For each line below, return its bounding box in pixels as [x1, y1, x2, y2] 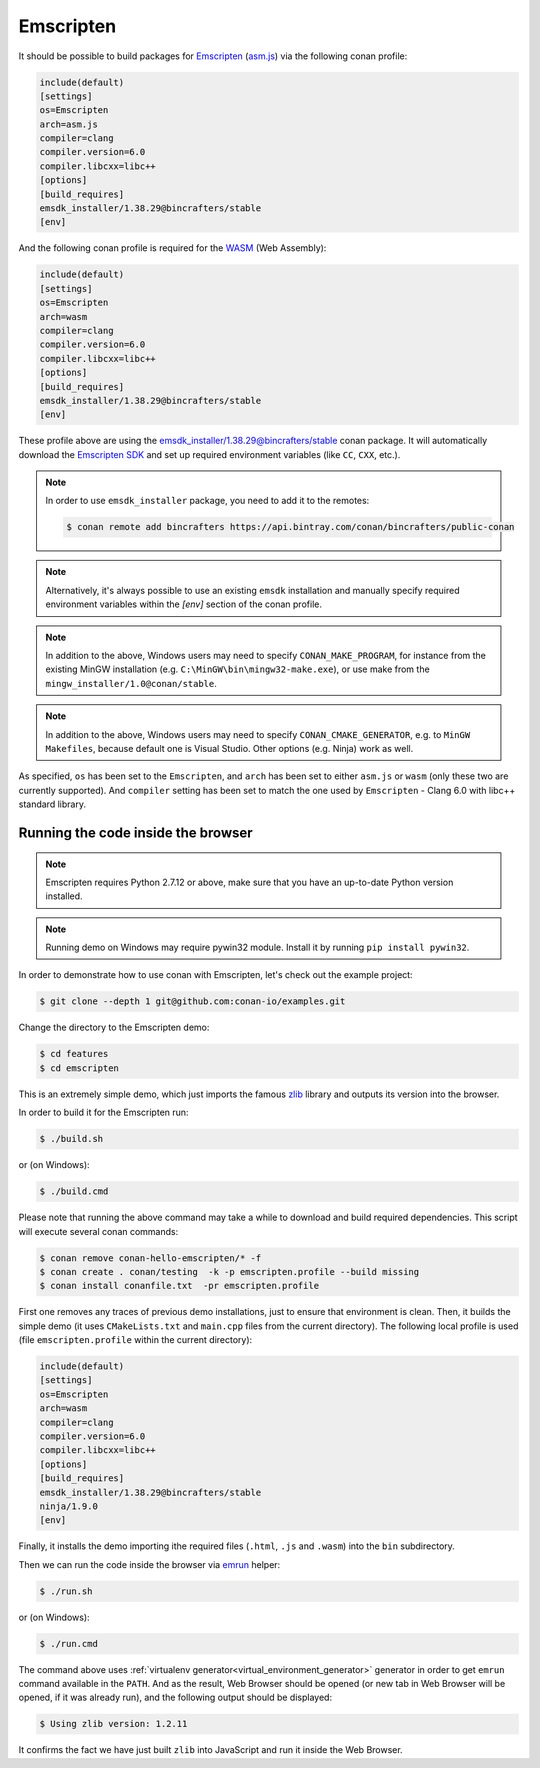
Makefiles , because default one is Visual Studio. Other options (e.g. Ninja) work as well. [45, 742, 414, 754]
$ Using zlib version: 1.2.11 [39, 1718, 188, 1730]
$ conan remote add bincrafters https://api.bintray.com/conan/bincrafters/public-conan [66, 521, 515, 533]
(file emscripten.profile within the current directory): [18, 1334, 253, 1346]
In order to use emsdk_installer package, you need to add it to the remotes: [45, 495, 370, 507]
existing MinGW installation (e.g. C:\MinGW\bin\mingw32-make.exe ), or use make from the [45, 663, 430, 675]
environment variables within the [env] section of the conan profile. [45, 598, 322, 610]
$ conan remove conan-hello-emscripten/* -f [39, 1252, 262, 1264]
